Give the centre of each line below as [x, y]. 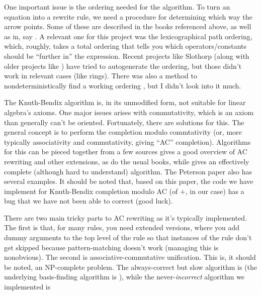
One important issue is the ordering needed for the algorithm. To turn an [117, 7]
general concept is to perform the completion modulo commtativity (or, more [123, 132]
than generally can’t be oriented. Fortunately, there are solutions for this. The [124, 122]
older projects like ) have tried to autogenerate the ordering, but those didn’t [123, 66]
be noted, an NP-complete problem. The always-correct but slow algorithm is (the [131, 267]
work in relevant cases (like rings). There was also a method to [101, 76]
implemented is [27, 287]
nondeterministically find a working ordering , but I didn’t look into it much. [123, 85]
